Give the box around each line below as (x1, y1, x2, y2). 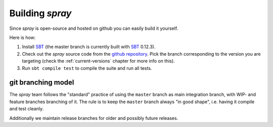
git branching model (9, 78, 74, 87)
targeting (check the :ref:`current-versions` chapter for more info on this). (22, 58, 175, 64)
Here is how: (9, 34, 36, 40)
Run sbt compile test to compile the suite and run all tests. (22, 65, 152, 71)
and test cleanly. (9, 106, 44, 112)
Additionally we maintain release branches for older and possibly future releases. (9, 115, 178, 121)
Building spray (9, 8, 72, 19)
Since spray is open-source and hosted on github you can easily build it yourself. (9, 25, 178, 31)
